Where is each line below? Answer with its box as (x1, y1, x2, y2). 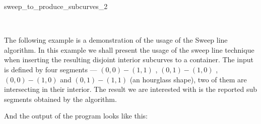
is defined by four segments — (4, 64, 97, 74)
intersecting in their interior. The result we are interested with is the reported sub (4, 84, 257, 94)
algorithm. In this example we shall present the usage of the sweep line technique (4, 44, 254, 55)
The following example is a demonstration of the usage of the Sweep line (4, 35, 228, 45)
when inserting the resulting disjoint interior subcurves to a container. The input (4, 54, 253, 65)
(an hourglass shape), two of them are (129, 74, 247, 84)
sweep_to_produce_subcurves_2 (4, 1, 108, 11)
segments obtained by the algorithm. (4, 93, 117, 104)
